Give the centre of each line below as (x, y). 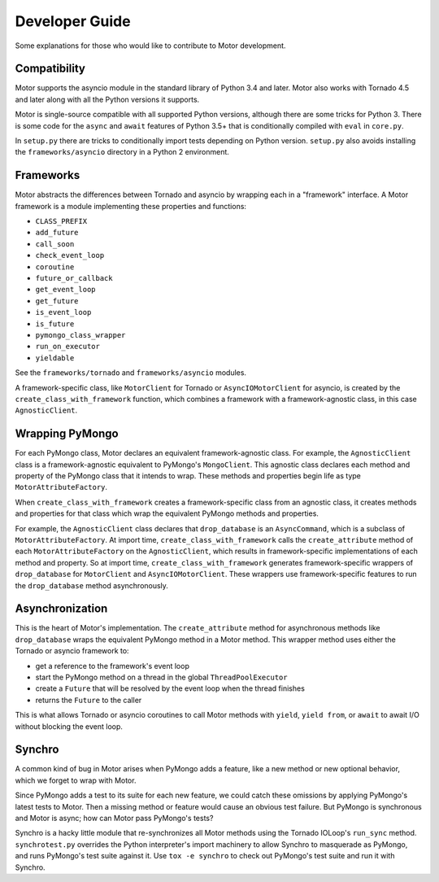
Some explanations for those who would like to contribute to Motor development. (150, 46)
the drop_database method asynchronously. (91, 585)
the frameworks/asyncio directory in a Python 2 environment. (122, 152)
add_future (57, 233)
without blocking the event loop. (69, 726)
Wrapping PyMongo (67, 434)
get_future (57, 301)
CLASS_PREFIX (61, 221)
